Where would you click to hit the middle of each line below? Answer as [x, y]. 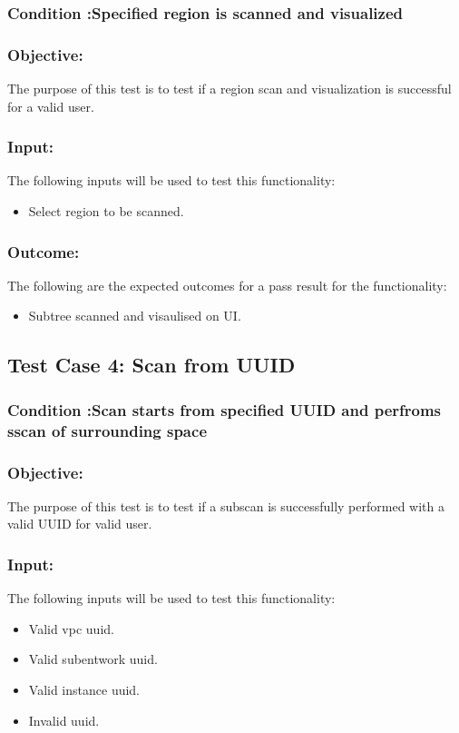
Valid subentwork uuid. [93, 659]
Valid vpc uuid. [71, 628]
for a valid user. [51, 106]
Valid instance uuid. [84, 690]
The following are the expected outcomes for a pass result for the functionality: [227, 285]
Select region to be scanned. [106, 211]
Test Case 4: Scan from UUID [151, 365]
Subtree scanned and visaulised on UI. [135, 316]
